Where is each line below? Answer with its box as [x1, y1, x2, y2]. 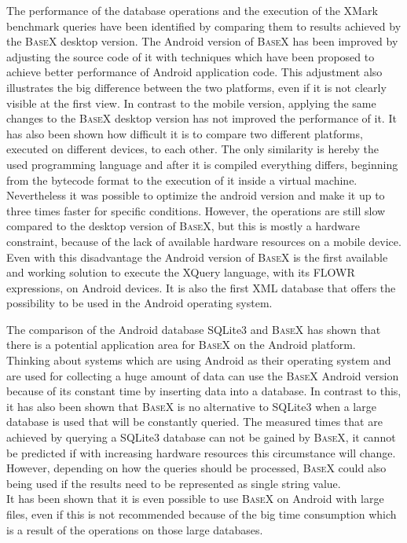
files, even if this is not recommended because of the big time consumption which [6, 506, 397, 522]
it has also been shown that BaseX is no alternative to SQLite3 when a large [6, 398, 376, 414]
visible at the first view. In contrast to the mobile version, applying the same [6, 94, 376, 111]
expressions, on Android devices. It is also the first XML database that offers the [6, 279, 396, 295]
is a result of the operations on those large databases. [6, 521, 263, 537]
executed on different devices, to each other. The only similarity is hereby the [6, 141, 379, 157]
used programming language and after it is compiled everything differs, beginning [6, 156, 398, 172]
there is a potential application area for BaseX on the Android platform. [6, 336, 356, 353]
